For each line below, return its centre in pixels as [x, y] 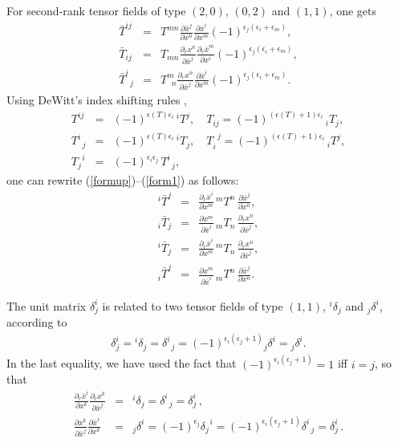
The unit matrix [47, 305]
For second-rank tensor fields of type [96, 10]
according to [37, 322]
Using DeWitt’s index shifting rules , [97, 100]
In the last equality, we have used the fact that [122, 363]
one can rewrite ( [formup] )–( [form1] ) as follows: [123, 180]
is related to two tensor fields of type [193, 305]
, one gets [353, 10]
